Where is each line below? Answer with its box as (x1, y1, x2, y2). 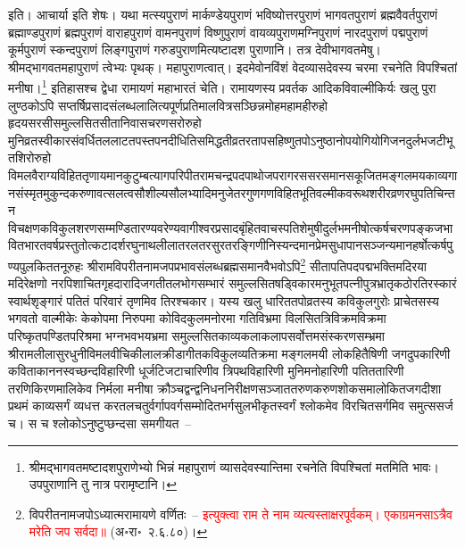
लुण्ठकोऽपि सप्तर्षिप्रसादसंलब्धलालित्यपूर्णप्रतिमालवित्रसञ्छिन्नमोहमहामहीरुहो (8, 95, 328, 114)
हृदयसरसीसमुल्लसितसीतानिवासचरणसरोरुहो (8, 113, 202, 132)
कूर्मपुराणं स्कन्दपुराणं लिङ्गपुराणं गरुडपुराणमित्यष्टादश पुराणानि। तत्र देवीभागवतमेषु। (8, 40, 382, 59)
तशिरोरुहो (8, 148, 52, 167)
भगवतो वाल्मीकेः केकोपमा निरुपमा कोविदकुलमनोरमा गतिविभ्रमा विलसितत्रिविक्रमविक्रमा (8, 309, 386, 327)
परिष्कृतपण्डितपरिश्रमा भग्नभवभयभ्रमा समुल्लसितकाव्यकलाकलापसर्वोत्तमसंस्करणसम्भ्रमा (8, 327, 385, 344)
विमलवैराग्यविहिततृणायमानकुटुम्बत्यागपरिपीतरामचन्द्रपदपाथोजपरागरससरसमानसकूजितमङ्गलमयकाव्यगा (8, 166, 458, 184)
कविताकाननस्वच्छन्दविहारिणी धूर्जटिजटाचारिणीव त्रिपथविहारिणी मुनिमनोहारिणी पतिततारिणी (8, 361, 404, 380)
